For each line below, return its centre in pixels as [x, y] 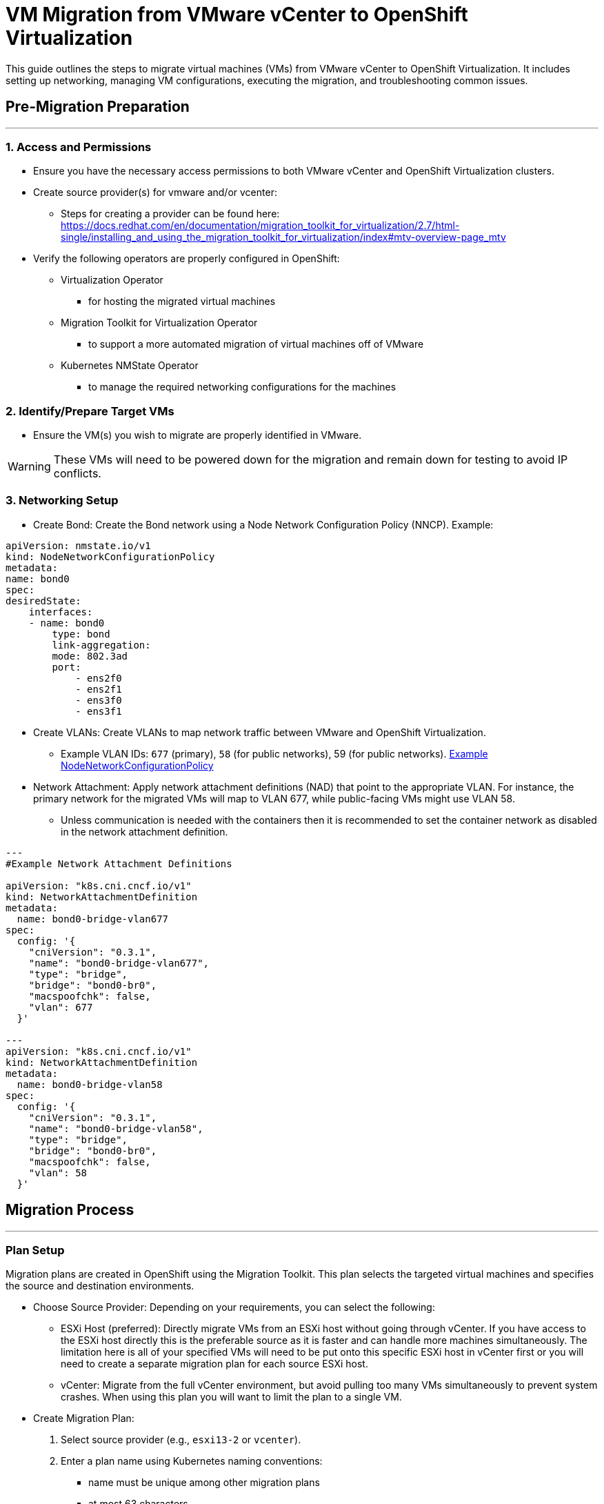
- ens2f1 [99, 689]
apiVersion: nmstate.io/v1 [78, 545]
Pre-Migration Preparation [98, 107]
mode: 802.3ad [90, 656]
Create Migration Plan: [84, 1418]
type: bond [81, 634]
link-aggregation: [101, 645]
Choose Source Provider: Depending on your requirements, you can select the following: [234, 1307]
